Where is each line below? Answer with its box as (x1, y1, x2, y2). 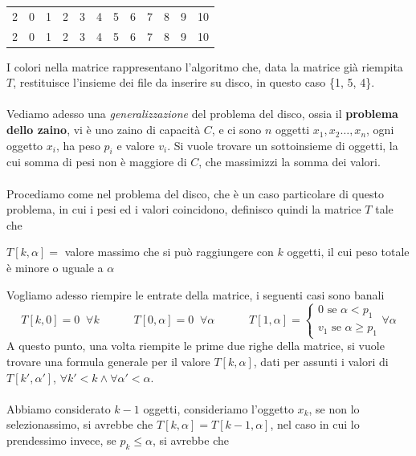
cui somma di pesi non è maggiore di (6, 153, 187, 170)
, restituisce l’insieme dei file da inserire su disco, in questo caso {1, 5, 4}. (13, 74, 375, 91)
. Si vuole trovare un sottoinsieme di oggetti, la (167, 136, 398, 153)
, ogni (366, 121, 394, 138)
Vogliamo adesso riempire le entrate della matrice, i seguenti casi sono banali (6, 286, 385, 303)
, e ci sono (211, 121, 262, 138)
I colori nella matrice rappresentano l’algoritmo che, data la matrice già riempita (6, 58, 403, 75)
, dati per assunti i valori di (253, 352, 389, 369)
